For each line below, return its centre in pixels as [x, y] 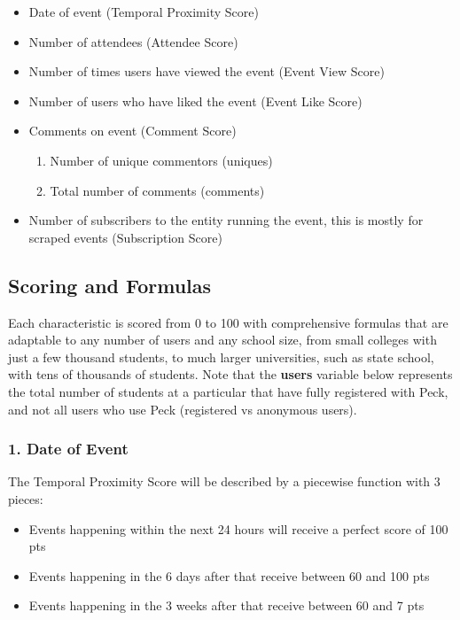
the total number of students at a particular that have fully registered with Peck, [228, 391]
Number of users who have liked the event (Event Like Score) [195, 101]
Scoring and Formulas [110, 285]
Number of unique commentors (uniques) [161, 160]
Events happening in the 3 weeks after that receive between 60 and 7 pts [226, 605]
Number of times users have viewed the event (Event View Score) [207, 71]
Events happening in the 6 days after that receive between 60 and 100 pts [229, 575]
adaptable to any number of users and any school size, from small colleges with [222, 340]
